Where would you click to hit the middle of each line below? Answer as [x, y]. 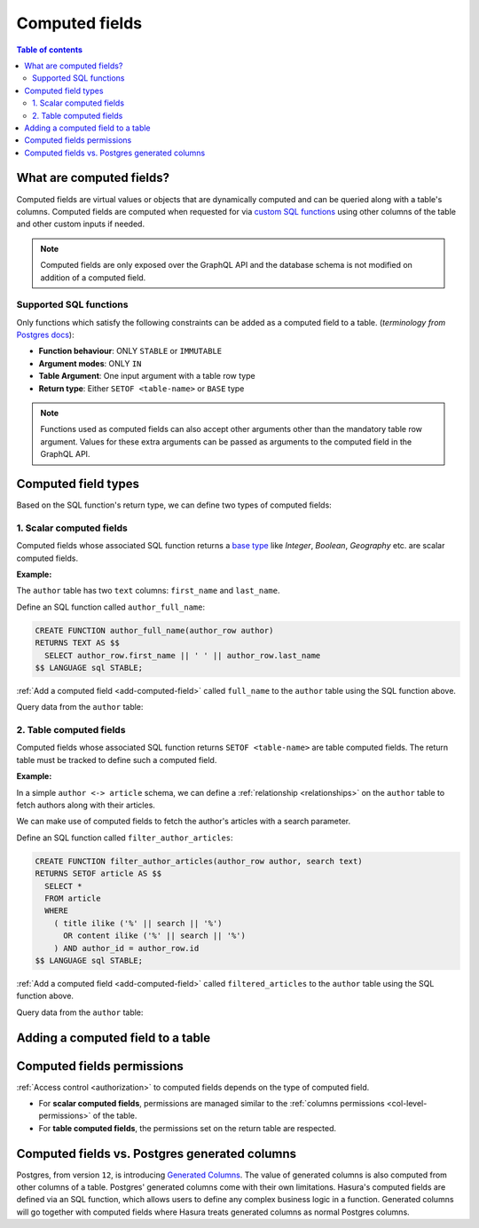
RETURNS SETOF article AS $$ [98, 874]
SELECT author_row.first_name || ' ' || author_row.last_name [183, 655]
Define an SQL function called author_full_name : [111, 607]
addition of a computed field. [93, 277]
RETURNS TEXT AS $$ [77, 643]
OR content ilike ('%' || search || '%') [154, 936]
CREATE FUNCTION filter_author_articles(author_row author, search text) [199, 861]
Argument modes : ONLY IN [90, 363]
